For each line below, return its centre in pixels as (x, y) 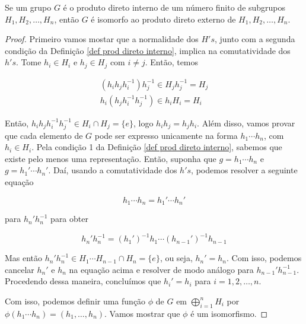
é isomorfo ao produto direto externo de (163, 19)
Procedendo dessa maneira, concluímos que (83, 281)
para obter (69, 219)
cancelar (20, 269)
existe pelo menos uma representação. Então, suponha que (111, 158)
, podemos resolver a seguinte (244, 170)
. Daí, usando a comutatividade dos (113, 170)
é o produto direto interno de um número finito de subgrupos (174, 7)
